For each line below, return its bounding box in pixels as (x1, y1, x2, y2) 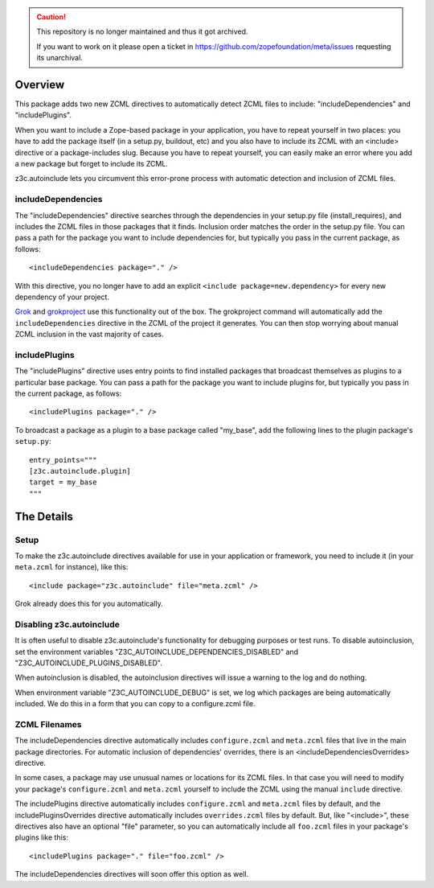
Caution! (36, 12, 67, 22)
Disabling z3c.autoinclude (14, 619, 120, 630)
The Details (14, 509, 74, 523)
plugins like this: (14, 832, 68, 842)
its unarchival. (36, 53, 84, 63)
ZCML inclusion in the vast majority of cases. (14, 330, 164, 339)
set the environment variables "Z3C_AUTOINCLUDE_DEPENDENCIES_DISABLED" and (14, 647, 299, 656)
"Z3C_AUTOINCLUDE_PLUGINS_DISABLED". (14, 658, 162, 668)
